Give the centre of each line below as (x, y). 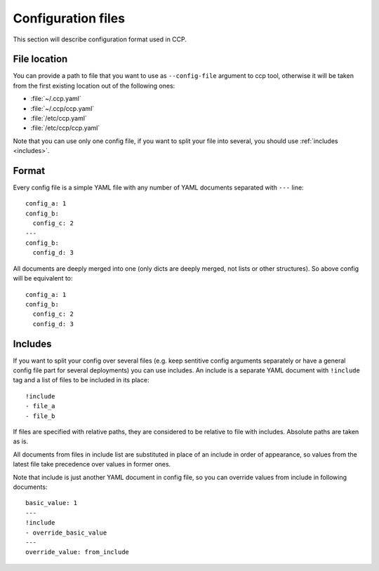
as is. (21, 441)
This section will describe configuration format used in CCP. (100, 39)
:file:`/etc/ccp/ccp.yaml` (65, 128)
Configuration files (69, 18)
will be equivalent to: (43, 278)
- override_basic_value (66, 532)
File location (40, 59)
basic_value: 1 (52, 503)
